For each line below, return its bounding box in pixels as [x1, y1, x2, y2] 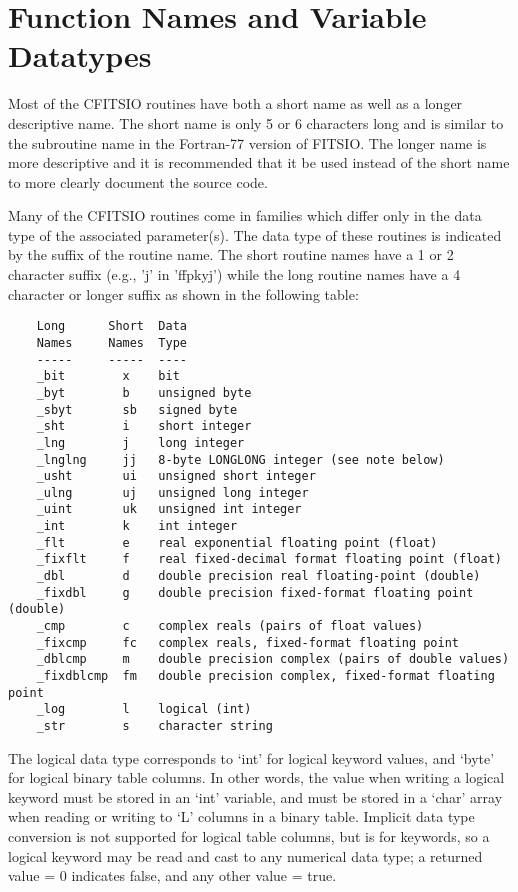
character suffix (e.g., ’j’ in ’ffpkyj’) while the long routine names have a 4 [8, 264, 461, 285]
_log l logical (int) [36, 702, 252, 717]
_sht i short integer [36, 419, 252, 434]
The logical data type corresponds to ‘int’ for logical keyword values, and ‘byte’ [8, 747, 495, 768]
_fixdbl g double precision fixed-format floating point [36, 585, 474, 600]
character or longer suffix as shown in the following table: [8, 283, 359, 304]
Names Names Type [36, 335, 187, 350]
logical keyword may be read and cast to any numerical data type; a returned [8, 845, 483, 866]
